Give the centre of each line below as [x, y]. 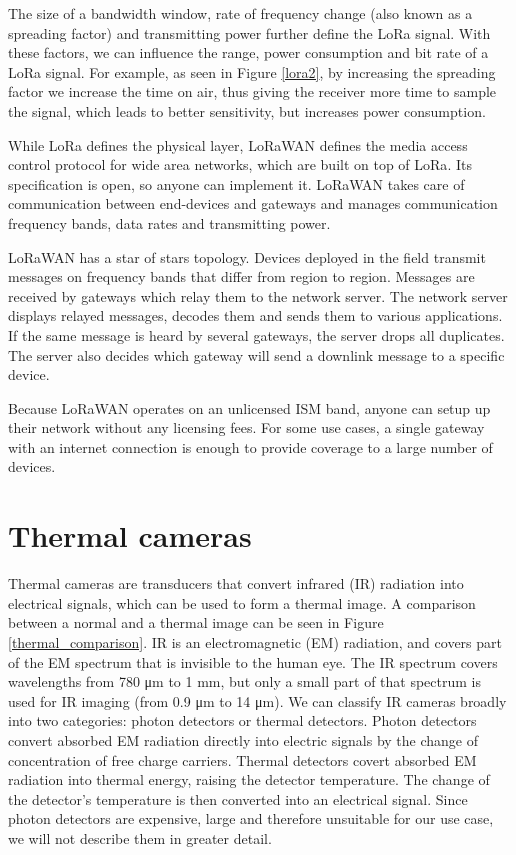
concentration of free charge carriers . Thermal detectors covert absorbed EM [242, 759]
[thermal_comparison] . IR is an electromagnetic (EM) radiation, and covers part [255, 641]
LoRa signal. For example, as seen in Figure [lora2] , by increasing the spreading [252, 71]
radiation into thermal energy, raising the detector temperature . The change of [249, 779]
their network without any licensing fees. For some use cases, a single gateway [246, 427]
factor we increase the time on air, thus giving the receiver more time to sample [252, 91]
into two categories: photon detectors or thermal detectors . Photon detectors [242, 720]
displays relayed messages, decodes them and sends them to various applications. [255, 315]
